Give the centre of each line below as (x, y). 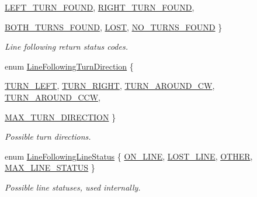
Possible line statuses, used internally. (73, 187)
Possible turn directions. (48, 136)
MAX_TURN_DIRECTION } (60, 117)
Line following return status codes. (66, 46)
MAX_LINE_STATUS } (50, 167)
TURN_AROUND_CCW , (53, 97)
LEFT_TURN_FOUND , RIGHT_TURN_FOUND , (100, 7)
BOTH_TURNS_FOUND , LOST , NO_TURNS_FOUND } (114, 27)
